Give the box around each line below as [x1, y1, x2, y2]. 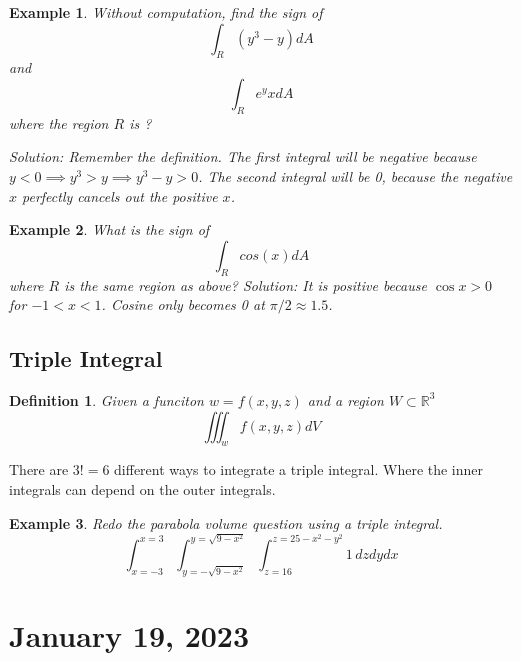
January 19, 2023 [9, 614, 250, 655]
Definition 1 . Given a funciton [9, 389, 204, 410]
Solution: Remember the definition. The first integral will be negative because [9, 146, 477, 167]
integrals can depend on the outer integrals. [9, 478, 276, 499]
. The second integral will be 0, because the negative [198, 165, 513, 186]
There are [9, 459, 69, 480]
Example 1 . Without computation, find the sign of [9, 2, 323, 22]
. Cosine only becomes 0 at [101, 294, 265, 315]
